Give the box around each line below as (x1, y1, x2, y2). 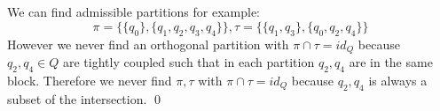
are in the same (349, 53, 433, 71)
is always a (368, 70, 428, 89)
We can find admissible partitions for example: (7, 3, 260, 21)
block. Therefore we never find (7, 70, 172, 89)
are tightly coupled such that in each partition (62, 53, 315, 71)
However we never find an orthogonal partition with (7, 34, 289, 53)
